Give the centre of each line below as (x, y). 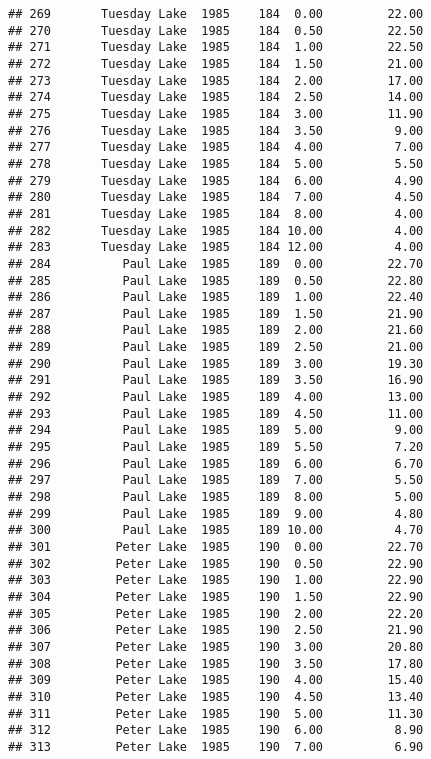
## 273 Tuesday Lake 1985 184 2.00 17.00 (216, 80)
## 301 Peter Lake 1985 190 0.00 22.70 (216, 547)
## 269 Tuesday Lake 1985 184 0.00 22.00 (216, 14)
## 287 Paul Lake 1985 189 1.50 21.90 (216, 313)
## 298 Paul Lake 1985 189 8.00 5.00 (216, 497)
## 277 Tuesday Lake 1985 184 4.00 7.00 (216, 147)
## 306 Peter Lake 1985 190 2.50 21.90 (216, 630)
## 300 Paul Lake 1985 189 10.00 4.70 (216, 530)
